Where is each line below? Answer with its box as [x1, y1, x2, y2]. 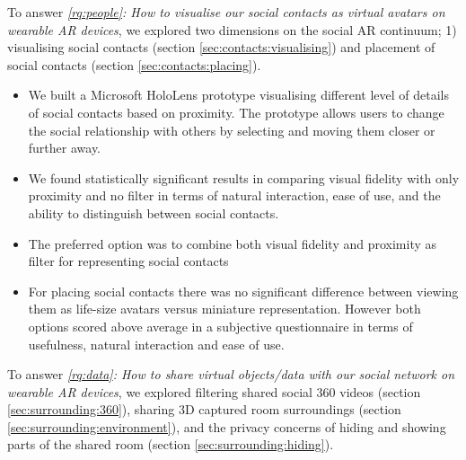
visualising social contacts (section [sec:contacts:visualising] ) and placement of [7, 38, 435, 57]
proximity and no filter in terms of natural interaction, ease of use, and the [28, 186, 441, 205]
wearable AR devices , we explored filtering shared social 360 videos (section [7, 382, 421, 401]
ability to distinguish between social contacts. [28, 203, 279, 222]
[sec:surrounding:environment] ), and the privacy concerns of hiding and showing [7, 417, 446, 436]
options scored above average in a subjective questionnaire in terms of [28, 316, 413, 335]
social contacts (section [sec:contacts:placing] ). [7, 55, 261, 74]
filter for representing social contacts [28, 252, 229, 270]
